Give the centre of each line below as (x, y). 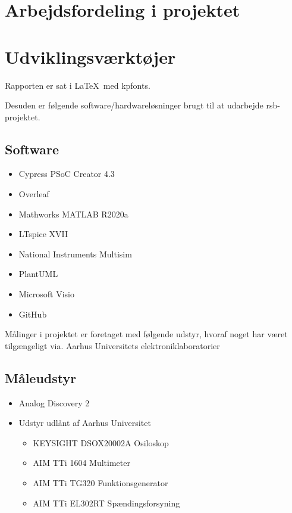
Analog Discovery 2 (54, 402)
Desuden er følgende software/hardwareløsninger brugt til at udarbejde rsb (141, 105)
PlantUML (38, 274)
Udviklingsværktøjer (90, 56)
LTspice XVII (43, 234)
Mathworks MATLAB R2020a (73, 214)
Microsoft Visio (46, 294)
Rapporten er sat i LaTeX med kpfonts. (78, 85)
